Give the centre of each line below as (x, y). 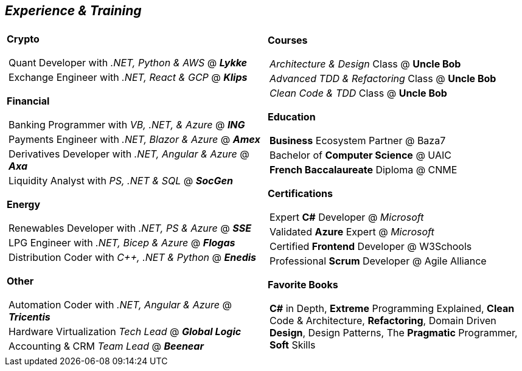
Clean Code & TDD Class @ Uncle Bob (358, 93)
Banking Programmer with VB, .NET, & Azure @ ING (127, 125)
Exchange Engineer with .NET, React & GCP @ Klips (128, 78)
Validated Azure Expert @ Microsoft (352, 232)
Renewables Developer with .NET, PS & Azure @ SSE (130, 228)
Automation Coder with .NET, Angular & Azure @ (120, 305)
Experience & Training (73, 11)
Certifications (301, 194)
